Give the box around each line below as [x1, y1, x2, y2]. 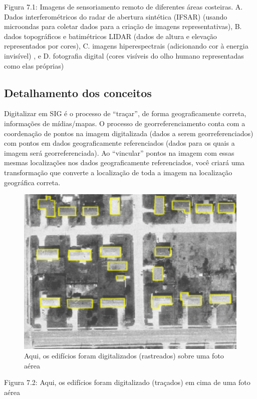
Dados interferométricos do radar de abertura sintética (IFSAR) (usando [4, 11, 227, 22]
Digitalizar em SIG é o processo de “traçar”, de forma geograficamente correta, [4, 108, 246, 119]
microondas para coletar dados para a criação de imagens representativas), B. [4, 21, 242, 32]
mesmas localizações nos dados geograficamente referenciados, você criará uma [4, 157, 245, 168]
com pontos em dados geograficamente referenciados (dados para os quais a [4, 138, 235, 148]
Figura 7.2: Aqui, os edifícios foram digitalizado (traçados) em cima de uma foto [4, 377, 250, 387]
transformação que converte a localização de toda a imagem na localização [4, 167, 232, 177]
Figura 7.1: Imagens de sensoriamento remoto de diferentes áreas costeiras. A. [4, 2, 243, 12]
